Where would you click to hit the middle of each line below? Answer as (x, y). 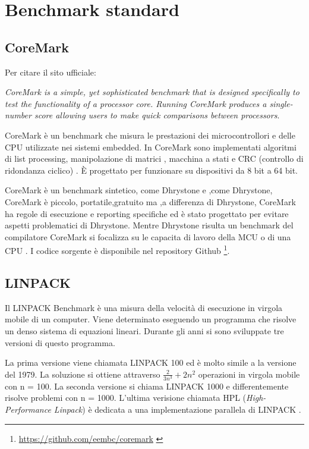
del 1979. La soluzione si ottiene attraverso (83, 374)
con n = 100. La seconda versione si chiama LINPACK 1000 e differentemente (147, 386)
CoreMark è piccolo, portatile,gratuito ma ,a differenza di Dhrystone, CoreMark (150, 201)
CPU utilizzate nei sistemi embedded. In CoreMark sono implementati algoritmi (151, 147)
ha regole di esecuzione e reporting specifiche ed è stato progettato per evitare (147, 213)
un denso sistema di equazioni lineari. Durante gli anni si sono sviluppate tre (144, 330)
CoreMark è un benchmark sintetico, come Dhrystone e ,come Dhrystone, (139, 190)
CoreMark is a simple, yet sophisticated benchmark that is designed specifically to (152, 92)
